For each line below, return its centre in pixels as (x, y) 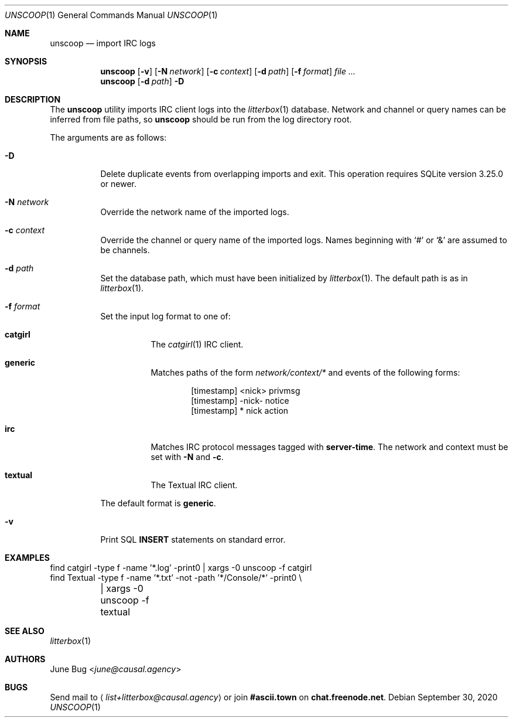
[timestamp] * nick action (240, 411)
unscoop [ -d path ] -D (142, 81)
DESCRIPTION (33, 99)
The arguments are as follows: (108, 137)
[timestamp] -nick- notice (240, 401)
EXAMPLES (27, 558)
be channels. (125, 250)
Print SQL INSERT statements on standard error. (193, 539)
